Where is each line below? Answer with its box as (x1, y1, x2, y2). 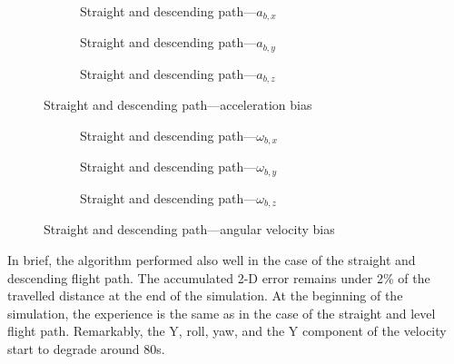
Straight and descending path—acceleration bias (44, 95, 312, 114)
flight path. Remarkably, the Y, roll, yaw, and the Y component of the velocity (7, 321, 447, 340)
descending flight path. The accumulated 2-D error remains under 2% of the (7, 268, 430, 287)
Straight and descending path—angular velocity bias (44, 220, 335, 239)
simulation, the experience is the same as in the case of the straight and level (7, 303, 436, 322)
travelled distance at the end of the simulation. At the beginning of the (7, 286, 403, 305)
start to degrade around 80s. (7, 339, 165, 358)
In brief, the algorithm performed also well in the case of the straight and (7, 250, 416, 269)
